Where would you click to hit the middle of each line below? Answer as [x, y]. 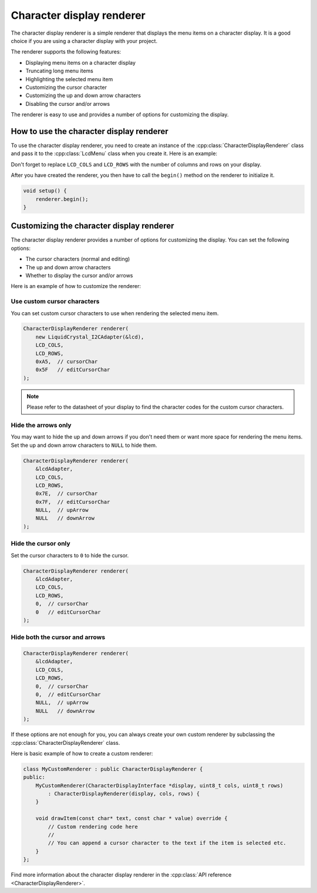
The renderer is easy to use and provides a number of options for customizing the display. [120, 115]
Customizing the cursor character [66, 87]
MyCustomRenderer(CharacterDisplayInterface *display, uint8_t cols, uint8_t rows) [159, 785]
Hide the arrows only [41, 425]
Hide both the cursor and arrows [58, 637]
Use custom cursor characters [55, 302]
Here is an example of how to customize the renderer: [76, 286]
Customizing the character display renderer [92, 226]
